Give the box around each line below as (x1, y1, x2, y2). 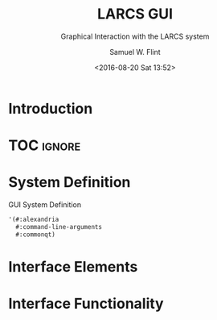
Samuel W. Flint (109, 47, 161, 56)
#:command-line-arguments (15, 222, 103, 231)
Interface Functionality (8, 295, 164, 313)
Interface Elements (8, 257, 138, 276)
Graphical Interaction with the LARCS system (60, 31, 210, 41)
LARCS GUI (96, 5, 174, 23)
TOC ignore (8, 136, 81, 155)
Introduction (8, 99, 93, 118)
